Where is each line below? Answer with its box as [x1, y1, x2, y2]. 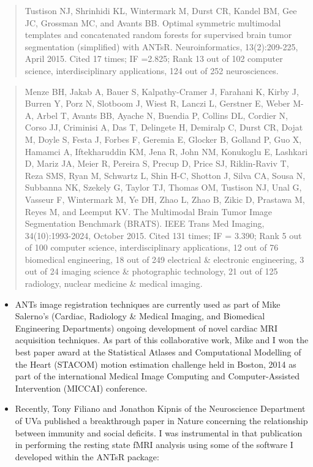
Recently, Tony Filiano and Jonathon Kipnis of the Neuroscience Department [15, 402, 306, 415]
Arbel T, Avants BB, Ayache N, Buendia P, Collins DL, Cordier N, [36, 108, 288, 121]
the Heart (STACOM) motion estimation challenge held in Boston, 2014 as [15, 357, 296, 370]
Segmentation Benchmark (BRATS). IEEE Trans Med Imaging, [25, 217, 265, 230]
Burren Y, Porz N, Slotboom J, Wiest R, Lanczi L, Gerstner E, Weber [25, 97, 290, 110]
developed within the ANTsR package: [15, 450, 159, 463]
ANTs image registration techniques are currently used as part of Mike [15, 297, 281, 310]
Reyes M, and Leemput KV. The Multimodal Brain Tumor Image [25, 205, 273, 218]
